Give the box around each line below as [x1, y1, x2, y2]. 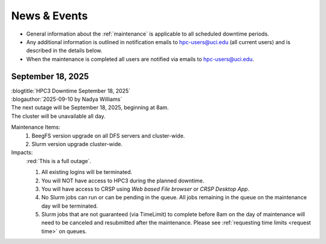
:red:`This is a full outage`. [26, 157, 92, 164]
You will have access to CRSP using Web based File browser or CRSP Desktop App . [41, 185, 250, 193]
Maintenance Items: [11, 124, 60, 131]
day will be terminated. [41, 202, 98, 210]
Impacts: [11, 149, 33, 156]
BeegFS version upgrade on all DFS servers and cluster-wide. [31, 132, 185, 139]
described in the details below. [26, 47, 103, 54]
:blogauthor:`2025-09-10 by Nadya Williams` [11, 95, 123, 103]
